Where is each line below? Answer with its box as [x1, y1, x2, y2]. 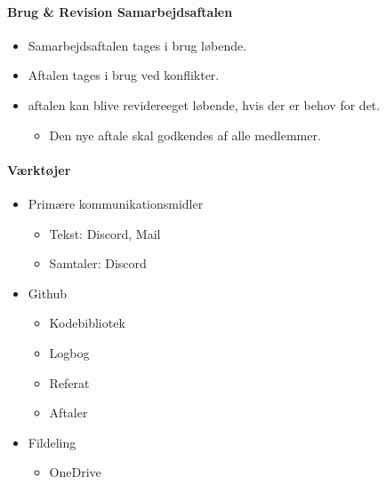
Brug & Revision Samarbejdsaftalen [7, 2, 233, 20]
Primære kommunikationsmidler [28, 194, 204, 212]
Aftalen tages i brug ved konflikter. [28, 66, 220, 84]
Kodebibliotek [49, 313, 125, 332]
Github [28, 283, 68, 302]
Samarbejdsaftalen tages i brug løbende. [28, 36, 247, 54]
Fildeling [28, 432, 76, 451]
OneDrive [49, 463, 101, 481]
